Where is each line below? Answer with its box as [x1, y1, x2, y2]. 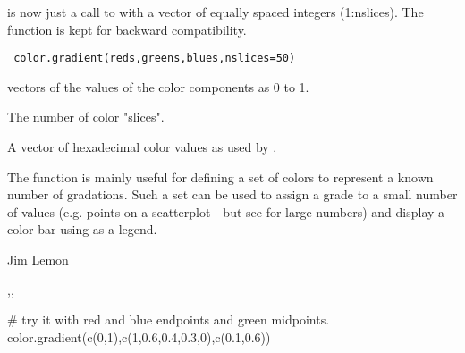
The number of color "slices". [7, 107, 165, 126]
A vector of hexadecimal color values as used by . [7, 138, 277, 156]
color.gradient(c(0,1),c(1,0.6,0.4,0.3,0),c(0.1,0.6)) [7, 327, 271, 346]
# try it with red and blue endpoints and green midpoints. [7, 310, 330, 329]
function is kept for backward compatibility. [7, 20, 247, 38]
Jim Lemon [7, 250, 69, 268]
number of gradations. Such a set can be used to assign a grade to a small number [7, 185, 458, 204]
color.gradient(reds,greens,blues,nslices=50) [13, 52, 296, 65]
